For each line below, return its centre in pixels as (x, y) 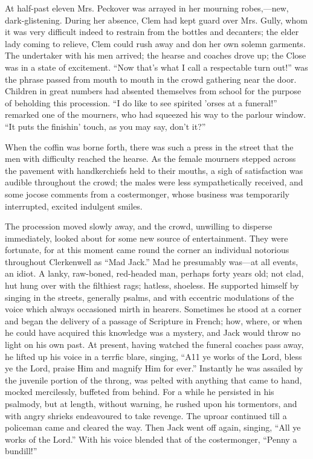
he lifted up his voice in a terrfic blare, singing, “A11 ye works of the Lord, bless (153, 356)
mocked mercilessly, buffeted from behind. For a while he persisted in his (140, 392)
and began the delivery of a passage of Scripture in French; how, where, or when (154, 320)
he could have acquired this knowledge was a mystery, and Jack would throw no (153, 332)
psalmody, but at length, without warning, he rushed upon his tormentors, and (151, 403)
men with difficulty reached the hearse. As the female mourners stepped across (150, 159)
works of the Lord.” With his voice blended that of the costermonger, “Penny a (151, 439)
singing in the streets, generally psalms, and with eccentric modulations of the (150, 297)
